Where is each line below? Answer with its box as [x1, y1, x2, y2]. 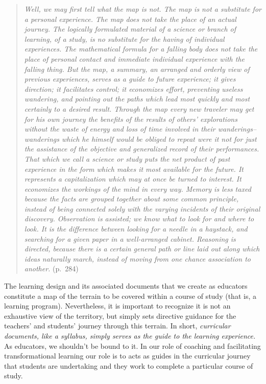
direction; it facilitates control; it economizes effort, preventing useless [24, 83, 243, 94]
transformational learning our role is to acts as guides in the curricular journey [4, 350, 251, 361]
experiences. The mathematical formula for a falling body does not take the [24, 43, 258, 54]
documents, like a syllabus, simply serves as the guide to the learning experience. [4, 330, 256, 341]
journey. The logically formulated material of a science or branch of [24, 23, 236, 34]
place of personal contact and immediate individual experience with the [24, 53, 245, 64]
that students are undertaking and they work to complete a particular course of [4, 360, 253, 371]
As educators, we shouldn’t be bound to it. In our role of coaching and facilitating [4, 340, 261, 351]
